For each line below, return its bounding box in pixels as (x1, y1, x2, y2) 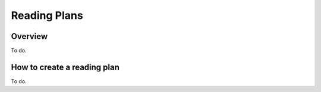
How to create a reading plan (11, 62, 120, 72)
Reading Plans (11, 9, 83, 22)
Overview (11, 31, 48, 41)
